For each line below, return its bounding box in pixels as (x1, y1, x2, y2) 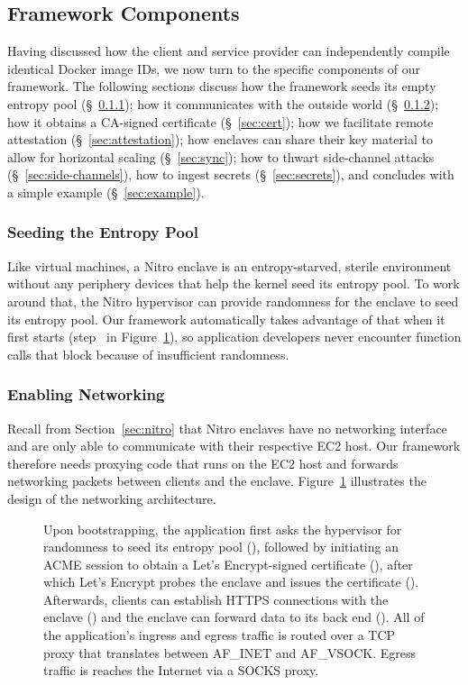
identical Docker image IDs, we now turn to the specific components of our (7, 59, 421, 78)
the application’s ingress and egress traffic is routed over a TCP (43, 626, 396, 644)
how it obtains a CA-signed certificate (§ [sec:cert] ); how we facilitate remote (7, 112, 434, 131)
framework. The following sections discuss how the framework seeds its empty (7, 77, 436, 96)
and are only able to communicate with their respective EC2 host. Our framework (7, 436, 461, 455)
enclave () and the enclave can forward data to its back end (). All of (43, 607, 425, 626)
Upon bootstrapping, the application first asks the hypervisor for (43, 519, 402, 538)
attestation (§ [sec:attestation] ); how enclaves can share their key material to (7, 130, 433, 149)
